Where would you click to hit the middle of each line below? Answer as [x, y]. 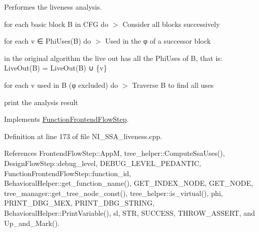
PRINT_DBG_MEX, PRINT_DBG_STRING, [79, 203]
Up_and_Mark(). [32, 223]
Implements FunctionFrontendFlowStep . [67, 119]
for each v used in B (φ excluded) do [61, 85]
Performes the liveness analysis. [53, 7]
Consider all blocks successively [171, 24]
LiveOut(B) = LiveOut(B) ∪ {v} [56, 68]
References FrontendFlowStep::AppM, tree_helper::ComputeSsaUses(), [115, 153]
